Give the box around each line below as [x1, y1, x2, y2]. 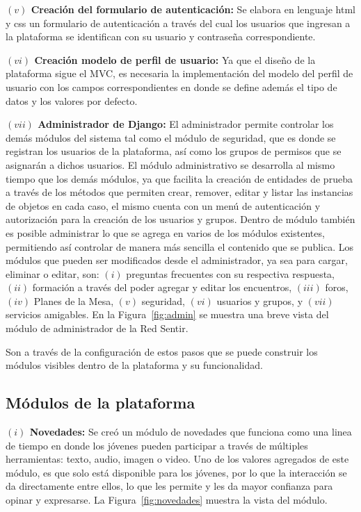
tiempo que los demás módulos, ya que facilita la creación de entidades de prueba [6, 171, 353, 185]
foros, [325, 280, 348, 295]
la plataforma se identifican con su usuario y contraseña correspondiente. [6, 29, 316, 44]
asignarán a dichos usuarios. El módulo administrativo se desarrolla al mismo [6, 157, 335, 172]
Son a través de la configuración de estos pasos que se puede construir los [6, 344, 318, 358]
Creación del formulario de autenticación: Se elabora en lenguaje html [31, 2, 355, 16]
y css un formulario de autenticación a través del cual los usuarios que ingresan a [6, 15, 351, 30]
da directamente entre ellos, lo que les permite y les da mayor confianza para [6, 479, 333, 493]
